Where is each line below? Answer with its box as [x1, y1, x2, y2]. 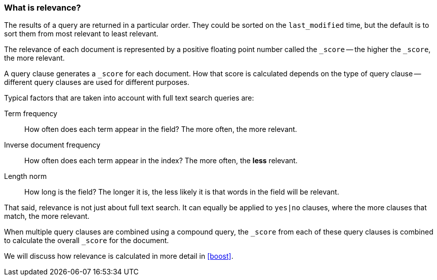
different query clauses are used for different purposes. [4, 78, 189, 87]
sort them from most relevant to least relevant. [4, 29, 158, 38]
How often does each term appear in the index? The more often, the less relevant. [24, 156, 298, 165]
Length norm [4, 172, 47, 181]
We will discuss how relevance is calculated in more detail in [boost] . [4, 252, 233, 261]
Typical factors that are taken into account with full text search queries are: [4, 94, 254, 103]
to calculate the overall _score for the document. [4, 236, 169, 245]
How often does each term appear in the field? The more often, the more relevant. [24, 125, 297, 134]
